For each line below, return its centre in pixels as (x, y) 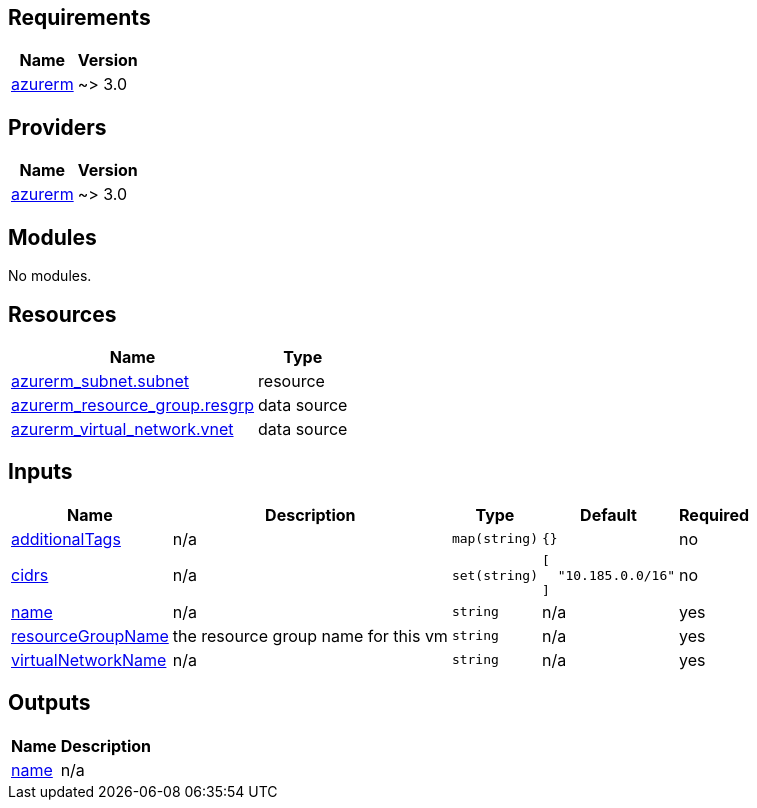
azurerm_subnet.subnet (100, 380)
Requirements (79, 17)
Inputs (40, 472)
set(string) (494, 575)
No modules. (50, 276)
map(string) (494, 539)
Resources (62, 314)
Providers (57, 127)
